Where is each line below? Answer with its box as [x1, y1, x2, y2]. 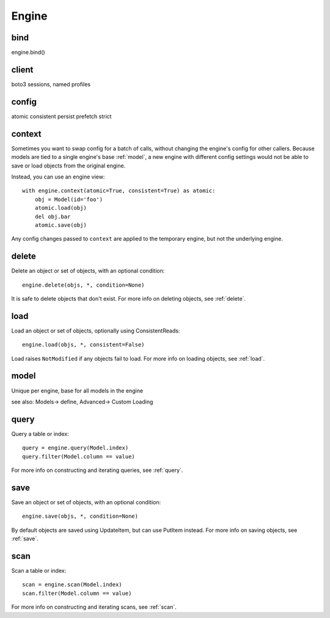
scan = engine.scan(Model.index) [22, 581, 122, 588]
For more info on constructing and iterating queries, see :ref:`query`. [11, 466, 183, 474]
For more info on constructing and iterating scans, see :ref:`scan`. [11, 603, 177, 611]
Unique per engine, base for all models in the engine [11, 387, 144, 394]
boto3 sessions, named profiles [11, 80, 91, 88]
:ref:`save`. [11, 535, 39, 542]
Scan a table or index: [11, 567, 67, 575]
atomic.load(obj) [34, 205, 87, 212]
